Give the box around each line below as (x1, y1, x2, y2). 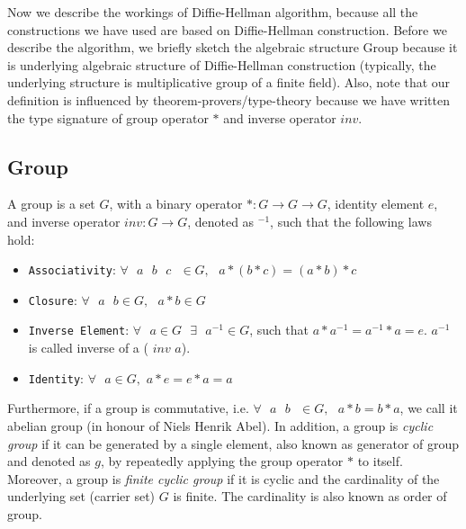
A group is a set (7, 194, 95, 213)
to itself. (357, 452, 403, 471)
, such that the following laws (270, 211, 432, 230)
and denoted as (7, 452, 91, 471)
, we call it (399, 399, 458, 417)
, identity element (327, 194, 425, 213)
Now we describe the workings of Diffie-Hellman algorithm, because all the (7, 3, 418, 21)
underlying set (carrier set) (7, 487, 156, 506)
